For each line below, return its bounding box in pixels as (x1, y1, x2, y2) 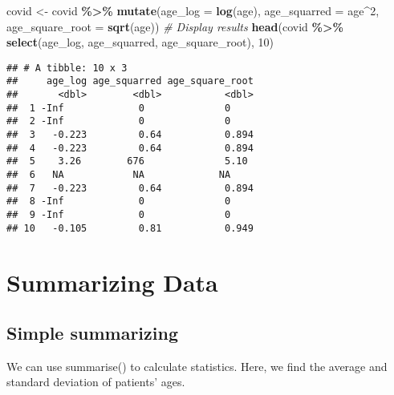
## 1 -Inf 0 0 (6, 102, 231, 114)
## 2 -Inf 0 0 (6, 115, 231, 127)
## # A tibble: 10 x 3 (6, 62, 128, 74)
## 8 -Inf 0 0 (6, 195, 231, 208)
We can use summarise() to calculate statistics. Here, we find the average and (6, 357, 388, 374)
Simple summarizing (6, 320, 178, 345)
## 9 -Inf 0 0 (6, 209, 231, 220)
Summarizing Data (6, 265, 218, 298)
